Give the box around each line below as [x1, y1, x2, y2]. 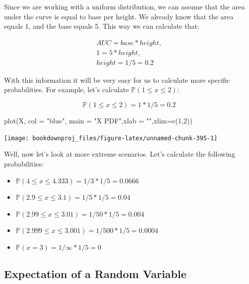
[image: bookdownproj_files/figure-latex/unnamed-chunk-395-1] [4, 134, 218, 142]
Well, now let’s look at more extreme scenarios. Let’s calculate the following [4, 149, 235, 159]
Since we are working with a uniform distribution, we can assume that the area [4, 1, 245, 11]
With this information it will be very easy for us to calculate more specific [4, 74, 230, 85]
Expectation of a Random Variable [4, 266, 187, 281]
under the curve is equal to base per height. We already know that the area [4, 11, 234, 21]
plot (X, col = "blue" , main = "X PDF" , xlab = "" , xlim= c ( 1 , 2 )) [4, 115, 193, 126]
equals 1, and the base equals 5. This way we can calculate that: [4, 21, 200, 31]
